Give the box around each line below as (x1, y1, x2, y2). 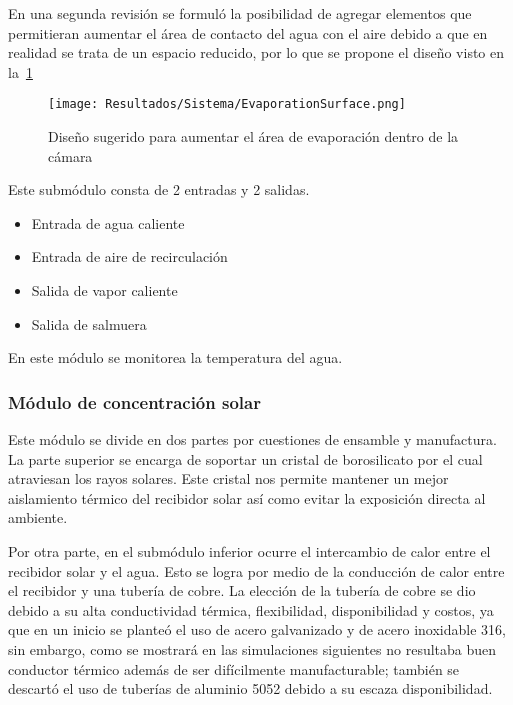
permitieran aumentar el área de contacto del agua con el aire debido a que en (8, 22, 488, 43)
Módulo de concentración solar (8, 389, 261, 414)
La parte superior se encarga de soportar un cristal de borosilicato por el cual (8, 448, 483, 469)
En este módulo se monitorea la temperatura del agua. (8, 347, 343, 368)
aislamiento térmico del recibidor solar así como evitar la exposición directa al (8, 487, 486, 508)
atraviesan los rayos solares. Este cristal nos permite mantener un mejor (8, 468, 449, 489)
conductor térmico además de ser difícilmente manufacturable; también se (8, 658, 460, 679)
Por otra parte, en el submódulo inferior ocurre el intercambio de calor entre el (8, 540, 491, 561)
